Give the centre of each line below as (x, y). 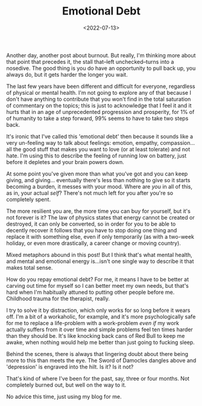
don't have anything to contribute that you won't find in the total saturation (99, 99)
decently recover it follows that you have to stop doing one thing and (92, 230)
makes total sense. (30, 267)
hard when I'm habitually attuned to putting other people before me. (90, 292)
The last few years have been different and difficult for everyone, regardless (101, 86)
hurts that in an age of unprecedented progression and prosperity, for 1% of (100, 112)
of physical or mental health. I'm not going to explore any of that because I (99, 92)
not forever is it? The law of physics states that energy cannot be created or (100, 217)
